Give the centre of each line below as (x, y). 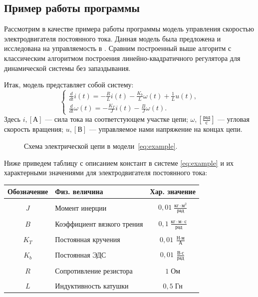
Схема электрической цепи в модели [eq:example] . (101, 146)
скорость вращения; (34, 129)
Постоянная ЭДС (81, 255)
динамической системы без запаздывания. (67, 68)
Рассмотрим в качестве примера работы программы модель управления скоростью (129, 29)
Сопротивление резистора (94, 270)
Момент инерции (81, 207)
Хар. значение (173, 191)
